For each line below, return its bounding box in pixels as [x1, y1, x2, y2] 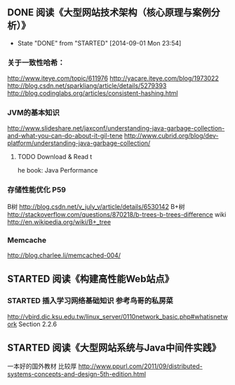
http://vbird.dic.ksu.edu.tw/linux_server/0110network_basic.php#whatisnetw [7, 312, 228, 320]
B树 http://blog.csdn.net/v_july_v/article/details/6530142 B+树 [7, 202, 185, 210]
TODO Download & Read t [17, 153, 93, 161]
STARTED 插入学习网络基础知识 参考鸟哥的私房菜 [7, 296, 173, 306]
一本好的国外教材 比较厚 [7, 362, 77, 370]
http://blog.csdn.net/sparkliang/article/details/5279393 [7, 81, 167, 90]
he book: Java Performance [17, 166, 98, 175]
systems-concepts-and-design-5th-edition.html [7, 370, 146, 378]
